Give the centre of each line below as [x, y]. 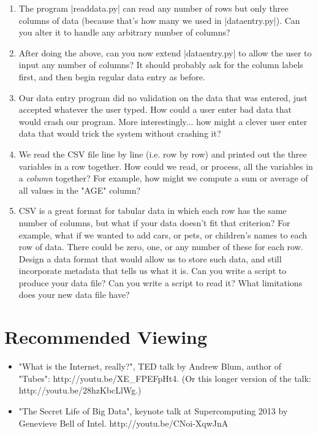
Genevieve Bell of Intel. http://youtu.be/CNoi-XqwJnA [123, 423]
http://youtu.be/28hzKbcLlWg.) [80, 390]
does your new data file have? [74, 295]
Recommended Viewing [106, 337]
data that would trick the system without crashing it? [120, 133]
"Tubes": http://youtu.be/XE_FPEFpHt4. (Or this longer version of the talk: [165, 378]
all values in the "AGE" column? [80, 190]
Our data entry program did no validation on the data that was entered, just [163, 97]
